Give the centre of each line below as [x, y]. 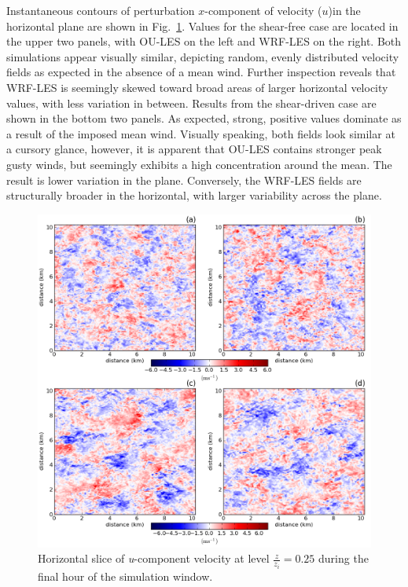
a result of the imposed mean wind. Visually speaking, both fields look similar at [201, 133]
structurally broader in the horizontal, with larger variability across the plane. [194, 195]
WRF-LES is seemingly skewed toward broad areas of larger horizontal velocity [197, 87]
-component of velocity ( [263, 10]
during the [344, 558]
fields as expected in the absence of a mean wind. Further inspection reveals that [201, 72]
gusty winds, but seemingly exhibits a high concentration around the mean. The [199, 164]
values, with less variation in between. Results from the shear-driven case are [191, 103]
